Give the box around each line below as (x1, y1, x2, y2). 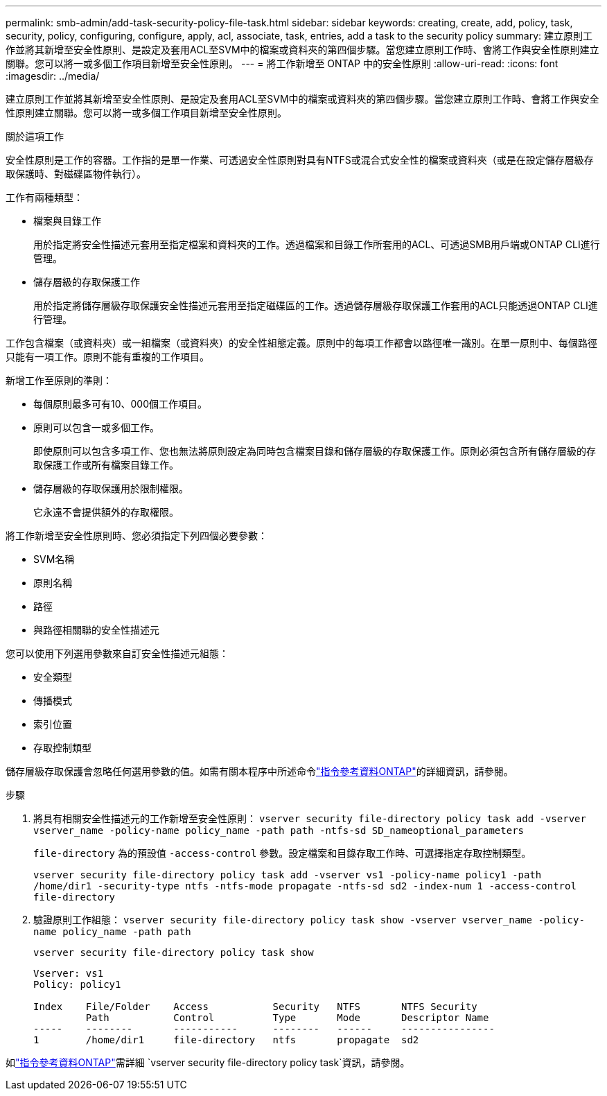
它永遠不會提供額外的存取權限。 (33, 506, 179, 518)
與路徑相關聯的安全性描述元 (33, 624, 159, 636)
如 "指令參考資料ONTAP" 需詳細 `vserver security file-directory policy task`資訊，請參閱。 (6, 1056, 410, 1068)
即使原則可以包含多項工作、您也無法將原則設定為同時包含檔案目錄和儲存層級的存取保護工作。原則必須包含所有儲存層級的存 (33, 445, 596, 457)
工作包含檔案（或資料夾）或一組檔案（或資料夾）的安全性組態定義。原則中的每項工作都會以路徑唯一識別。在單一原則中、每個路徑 (6, 337, 597, 349)
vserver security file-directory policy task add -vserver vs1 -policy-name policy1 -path (33, 869, 542, 880)
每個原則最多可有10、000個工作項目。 (33, 398, 208, 410)
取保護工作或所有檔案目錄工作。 (33, 459, 179, 471)
